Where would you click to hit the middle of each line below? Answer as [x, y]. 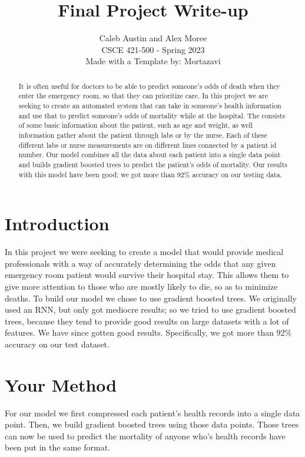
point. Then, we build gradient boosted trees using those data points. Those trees [152, 424]
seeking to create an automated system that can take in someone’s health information [150, 106]
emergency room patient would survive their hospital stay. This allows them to [147, 275]
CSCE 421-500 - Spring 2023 [153, 49]
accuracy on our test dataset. [57, 344]
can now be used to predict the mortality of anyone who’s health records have [145, 436]
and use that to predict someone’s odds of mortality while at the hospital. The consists [152, 115]
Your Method [61, 384]
